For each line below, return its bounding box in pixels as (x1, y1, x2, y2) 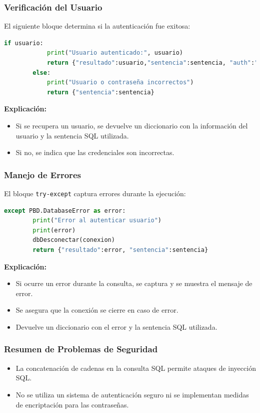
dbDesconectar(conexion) (32, 236, 115, 244)
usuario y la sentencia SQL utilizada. (15, 130, 129, 141)
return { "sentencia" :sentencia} (46, 88, 154, 96)
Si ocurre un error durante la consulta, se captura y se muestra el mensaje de (15, 278, 252, 289)
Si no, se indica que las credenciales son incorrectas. (15, 147, 174, 158)
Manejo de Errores (4, 168, 81, 181)
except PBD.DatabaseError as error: (4, 207, 126, 214)
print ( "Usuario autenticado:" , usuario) (46, 49, 183, 57)
